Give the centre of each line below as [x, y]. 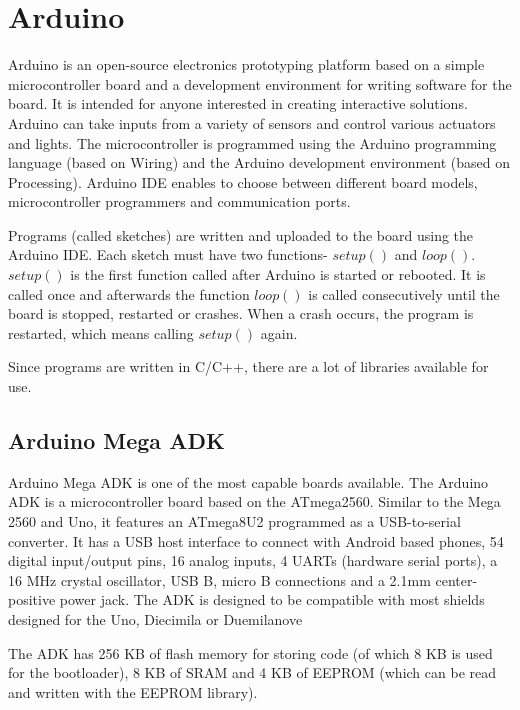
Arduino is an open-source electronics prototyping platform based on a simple [246, 64]
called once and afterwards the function [129, 293]
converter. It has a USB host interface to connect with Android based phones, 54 [256, 540]
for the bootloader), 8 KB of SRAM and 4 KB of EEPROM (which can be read [252, 672]
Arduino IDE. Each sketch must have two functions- [168, 254]
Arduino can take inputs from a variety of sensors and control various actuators [252, 122]
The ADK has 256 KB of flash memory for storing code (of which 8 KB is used [250, 652]
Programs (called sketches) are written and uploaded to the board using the [241, 234]
